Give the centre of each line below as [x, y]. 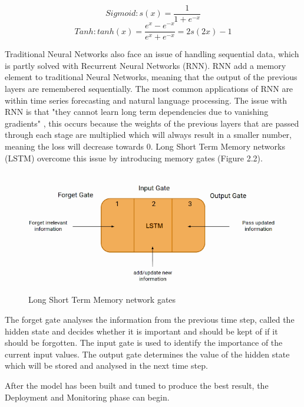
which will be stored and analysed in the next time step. [106, 365]
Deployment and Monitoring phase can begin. [87, 397]
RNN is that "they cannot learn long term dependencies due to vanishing [137, 112]
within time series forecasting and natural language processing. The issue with [146, 100]
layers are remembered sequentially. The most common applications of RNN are [149, 88]
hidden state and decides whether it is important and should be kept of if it [141, 331]
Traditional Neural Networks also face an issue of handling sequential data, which [152, 54]
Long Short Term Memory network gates [102, 300]
